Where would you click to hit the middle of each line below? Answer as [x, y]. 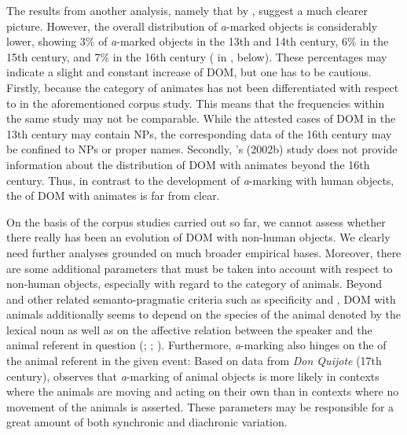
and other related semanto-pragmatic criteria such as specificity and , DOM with [201, 299]
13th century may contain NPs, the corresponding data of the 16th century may [199, 133]
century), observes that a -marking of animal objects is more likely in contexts [193, 376]
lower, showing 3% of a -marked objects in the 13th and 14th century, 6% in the [198, 41]
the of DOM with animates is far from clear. [113, 195]
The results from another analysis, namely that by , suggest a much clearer [187, 10]
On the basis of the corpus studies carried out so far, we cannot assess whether [196, 221]
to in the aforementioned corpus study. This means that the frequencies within [196, 103]
